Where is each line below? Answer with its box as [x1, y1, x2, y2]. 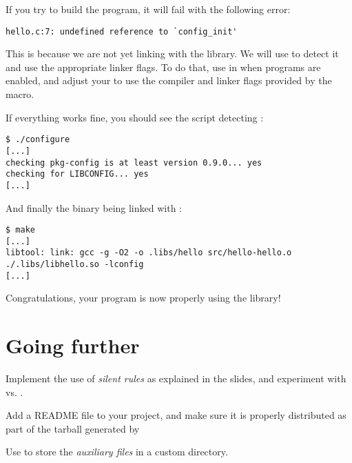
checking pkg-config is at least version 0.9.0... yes [6, 157, 262, 168]
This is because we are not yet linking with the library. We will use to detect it [6, 46, 339, 61]
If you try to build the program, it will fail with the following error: [6, 2, 291, 16]
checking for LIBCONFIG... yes [6, 169, 149, 179]
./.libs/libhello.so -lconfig [6, 259, 144, 270]
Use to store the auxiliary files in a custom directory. [6, 444, 228, 459]
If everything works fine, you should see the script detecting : [6, 110, 264, 124]
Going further [6, 331, 140, 359]
